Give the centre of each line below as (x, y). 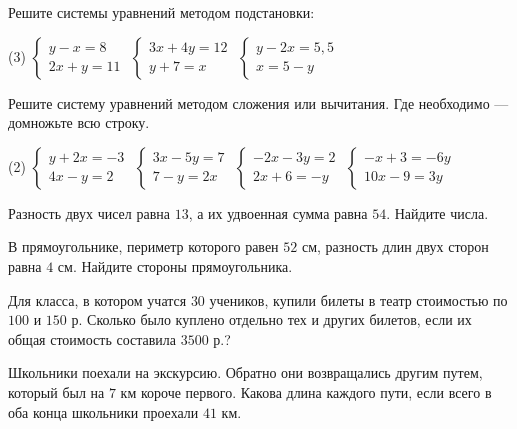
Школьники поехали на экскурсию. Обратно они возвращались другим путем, (245, 372)
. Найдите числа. (437, 212)
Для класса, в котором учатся (97, 299)
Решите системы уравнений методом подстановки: (161, 12)
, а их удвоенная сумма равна (278, 212)
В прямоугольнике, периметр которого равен (143, 246)
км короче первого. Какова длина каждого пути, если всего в (306, 391)
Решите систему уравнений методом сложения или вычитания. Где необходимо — (258, 102)
